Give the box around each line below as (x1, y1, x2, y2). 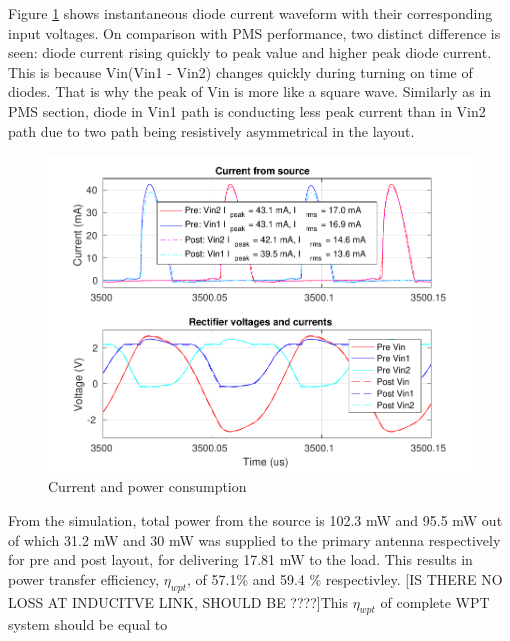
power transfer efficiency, (8, 568, 160, 589)
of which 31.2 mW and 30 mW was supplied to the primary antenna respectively (8, 529, 501, 550)
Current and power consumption (48, 476, 247, 497)
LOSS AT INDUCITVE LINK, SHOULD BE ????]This (8, 591, 348, 612)
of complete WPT (380, 591, 490, 612)
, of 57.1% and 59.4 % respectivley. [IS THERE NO (187, 568, 503, 589)
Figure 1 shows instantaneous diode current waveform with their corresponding (8, 3, 493, 23)
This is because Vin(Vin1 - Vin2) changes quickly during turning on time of (8, 61, 473, 82)
